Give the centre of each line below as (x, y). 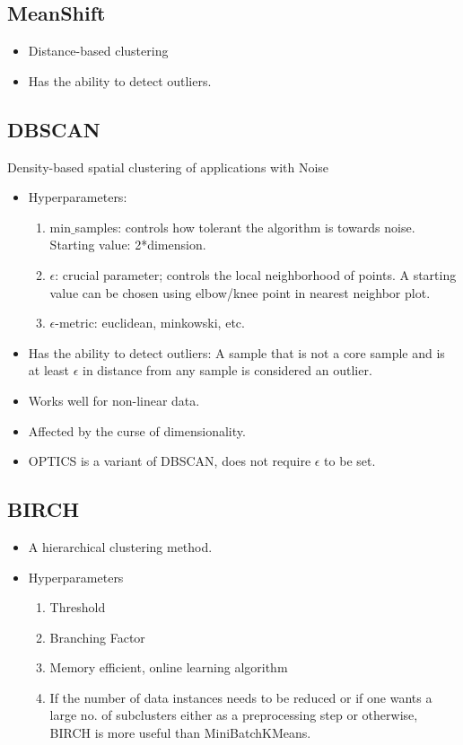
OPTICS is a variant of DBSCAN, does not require (170, 461)
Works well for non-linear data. (114, 400)
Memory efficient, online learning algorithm (169, 667)
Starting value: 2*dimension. (128, 245)
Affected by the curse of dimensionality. (137, 430)
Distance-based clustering (98, 51)
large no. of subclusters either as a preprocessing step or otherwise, (234, 715)
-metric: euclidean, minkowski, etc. (150, 323)
